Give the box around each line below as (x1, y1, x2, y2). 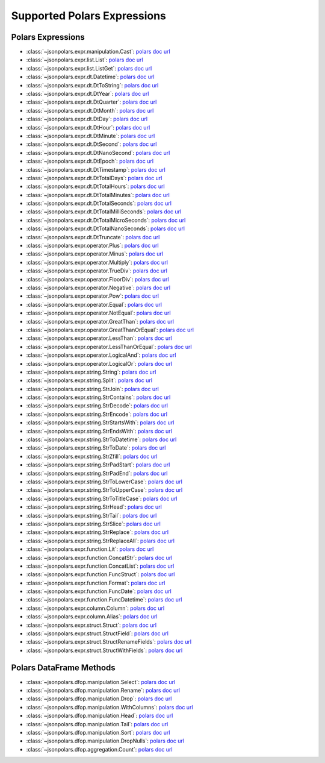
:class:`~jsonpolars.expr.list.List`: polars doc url (26, 56, 144, 63)
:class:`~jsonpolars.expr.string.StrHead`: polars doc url (26, 503, 162, 510)
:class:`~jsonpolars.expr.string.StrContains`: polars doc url (26, 394, 171, 401)
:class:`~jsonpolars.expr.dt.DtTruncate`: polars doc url (26, 233, 160, 240)
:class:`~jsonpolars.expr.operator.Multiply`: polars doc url (26, 259, 169, 266)
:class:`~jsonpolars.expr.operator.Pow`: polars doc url (26, 292, 159, 300)
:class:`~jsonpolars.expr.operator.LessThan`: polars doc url (26, 334, 172, 342)
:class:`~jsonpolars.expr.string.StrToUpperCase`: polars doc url (26, 486, 183, 494)
